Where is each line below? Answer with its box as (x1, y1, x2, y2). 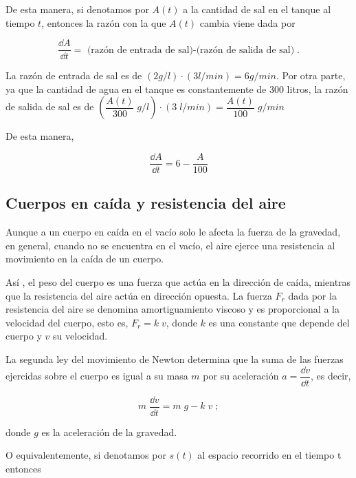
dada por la (288, 288, 337, 302)
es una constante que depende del (208, 315, 350, 329)
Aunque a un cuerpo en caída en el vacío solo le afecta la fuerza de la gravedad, (5, 225, 341, 239)
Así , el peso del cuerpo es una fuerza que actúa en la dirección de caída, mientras (5, 275, 351, 289)
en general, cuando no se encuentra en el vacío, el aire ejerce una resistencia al (5, 238, 335, 252)
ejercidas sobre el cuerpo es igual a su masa (5, 368, 188, 383)
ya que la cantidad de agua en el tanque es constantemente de (5, 81, 267, 96)
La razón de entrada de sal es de (5, 68, 142, 83)
